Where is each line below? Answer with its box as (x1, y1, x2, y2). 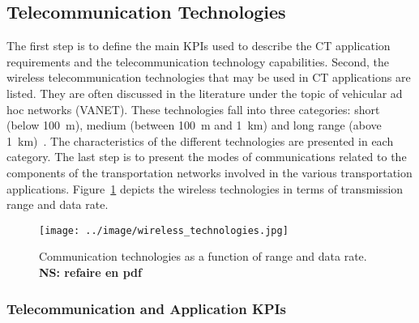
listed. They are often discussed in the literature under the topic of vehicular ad (6, 84, 403, 101)
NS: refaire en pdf (39, 263, 142, 280)
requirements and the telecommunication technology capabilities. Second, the (6, 53, 389, 70)
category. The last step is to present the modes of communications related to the (6, 148, 407, 165)
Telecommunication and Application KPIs (6, 298, 287, 318)
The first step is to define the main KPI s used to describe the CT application (6, 37, 391, 54)
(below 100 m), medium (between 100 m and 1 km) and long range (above (6, 117, 382, 134)
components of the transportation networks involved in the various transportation (6, 164, 413, 181)
